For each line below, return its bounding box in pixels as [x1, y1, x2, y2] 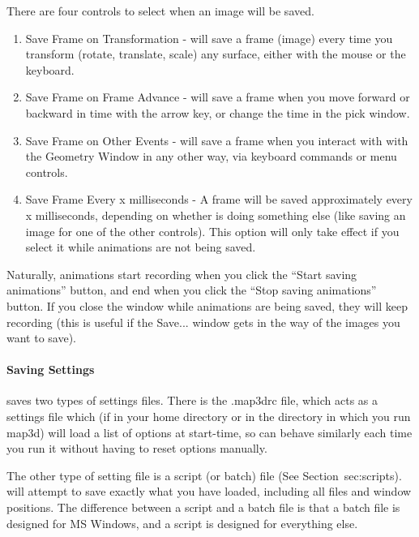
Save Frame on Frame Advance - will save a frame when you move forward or [25, 88, 410, 105]
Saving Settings [6, 361, 95, 378]
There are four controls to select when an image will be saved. [6, 2, 314, 19]
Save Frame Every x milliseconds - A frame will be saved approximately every [25, 191, 413, 208]
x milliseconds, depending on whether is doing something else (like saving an [25, 206, 406, 223]
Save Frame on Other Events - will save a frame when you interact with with [25, 131, 408, 148]
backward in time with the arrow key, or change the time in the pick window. [25, 104, 410, 121]
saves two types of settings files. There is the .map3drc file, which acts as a [6, 392, 378, 409]
